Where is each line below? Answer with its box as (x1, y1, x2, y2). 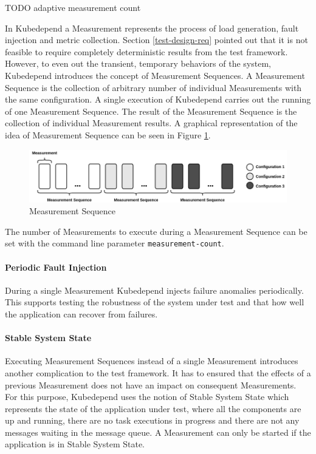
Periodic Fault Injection (5, 260, 107, 273)
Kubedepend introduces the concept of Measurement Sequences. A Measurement (5, 69, 305, 81)
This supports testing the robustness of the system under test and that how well (5, 296, 304, 308)
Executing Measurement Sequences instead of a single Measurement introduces (5, 354, 298, 367)
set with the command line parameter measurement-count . (5, 237, 224, 249)
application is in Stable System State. (5, 438, 145, 450)
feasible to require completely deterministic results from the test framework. (5, 45, 288, 58)
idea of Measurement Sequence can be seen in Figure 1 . (5, 128, 211, 141)
